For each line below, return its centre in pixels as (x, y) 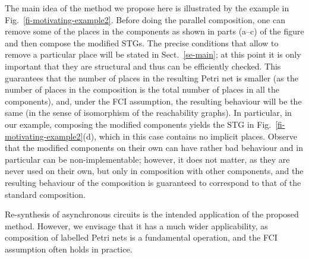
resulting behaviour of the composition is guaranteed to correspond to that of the (153, 182)
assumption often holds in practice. (69, 249)
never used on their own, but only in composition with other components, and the (154, 171)
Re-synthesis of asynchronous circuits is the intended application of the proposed (152, 214)
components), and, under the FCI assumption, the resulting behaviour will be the (153, 101)
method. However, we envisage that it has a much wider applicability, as (136, 225)
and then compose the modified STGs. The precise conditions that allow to (142, 42)
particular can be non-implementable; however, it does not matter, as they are (147, 159)
